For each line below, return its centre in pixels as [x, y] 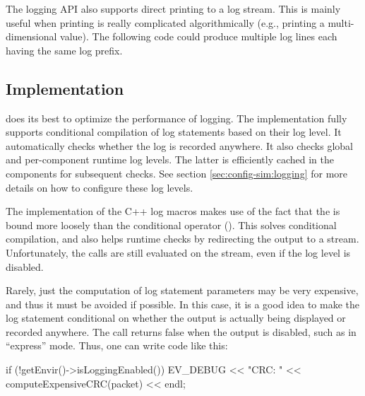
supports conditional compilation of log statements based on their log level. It [174, 132]
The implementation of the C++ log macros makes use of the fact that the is [173, 211]
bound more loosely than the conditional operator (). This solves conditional [171, 225]
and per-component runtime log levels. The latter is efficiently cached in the [170, 159]
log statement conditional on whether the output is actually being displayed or [176, 318]
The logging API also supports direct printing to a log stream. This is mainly [173, 8]
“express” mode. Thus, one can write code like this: [117, 345]
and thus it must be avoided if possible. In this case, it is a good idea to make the [183, 304]
